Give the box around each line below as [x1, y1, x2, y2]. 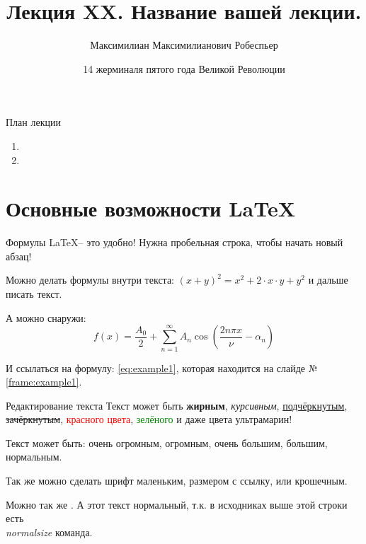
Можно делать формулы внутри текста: [6, 272, 175, 287]
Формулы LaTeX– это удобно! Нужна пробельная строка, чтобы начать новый [6, 235, 343, 250]
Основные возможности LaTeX [6, 194, 296, 223]
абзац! [6, 248, 32, 263]
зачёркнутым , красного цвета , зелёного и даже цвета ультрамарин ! [6, 412, 292, 427]
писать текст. [6, 287, 62, 301]
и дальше [308, 272, 348, 287]
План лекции [6, 115, 61, 129]
